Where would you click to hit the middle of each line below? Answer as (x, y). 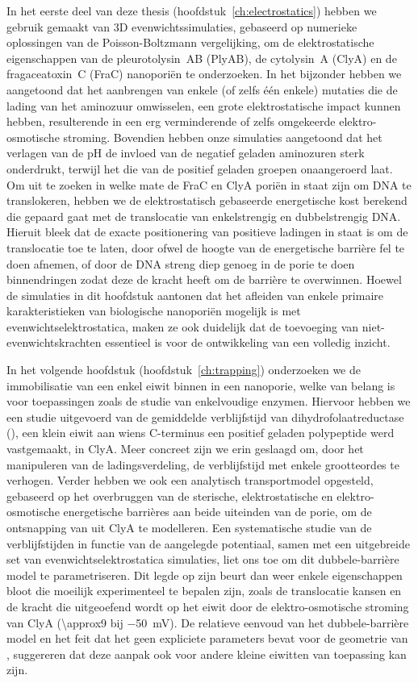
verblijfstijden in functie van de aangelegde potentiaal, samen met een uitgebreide (208, 543)
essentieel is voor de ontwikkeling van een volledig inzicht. (248, 342)
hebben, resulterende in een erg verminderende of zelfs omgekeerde (171, 121)
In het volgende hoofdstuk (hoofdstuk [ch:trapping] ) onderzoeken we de (184, 370)
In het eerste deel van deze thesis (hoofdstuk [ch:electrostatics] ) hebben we (192, 10)
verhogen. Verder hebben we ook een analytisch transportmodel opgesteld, (190, 480)
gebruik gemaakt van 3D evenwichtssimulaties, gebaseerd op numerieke (182, 26)
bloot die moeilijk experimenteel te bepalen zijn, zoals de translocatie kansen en (204, 591)
